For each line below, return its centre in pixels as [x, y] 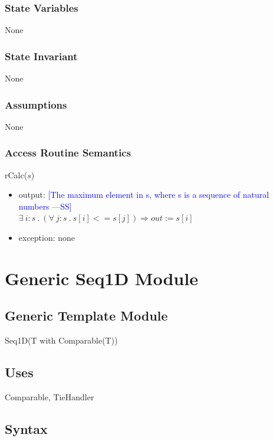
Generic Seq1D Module [102, 278]
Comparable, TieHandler [49, 397]
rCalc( [16, 174]
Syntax [26, 428]
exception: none [47, 238]
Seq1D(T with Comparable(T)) [61, 340]
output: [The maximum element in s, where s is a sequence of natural [144, 195]
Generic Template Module [86, 316]
